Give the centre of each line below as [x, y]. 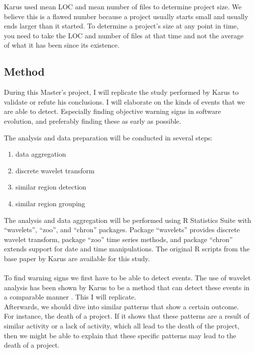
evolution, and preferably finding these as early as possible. [93, 121]
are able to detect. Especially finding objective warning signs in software [113, 111]
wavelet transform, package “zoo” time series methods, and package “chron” [118, 239]
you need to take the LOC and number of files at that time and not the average [124, 35]
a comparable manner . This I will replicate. [70, 297]
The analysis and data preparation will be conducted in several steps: [108, 137]
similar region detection [51, 187]
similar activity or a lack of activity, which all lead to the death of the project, [122, 326]
